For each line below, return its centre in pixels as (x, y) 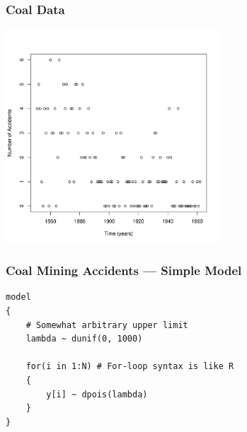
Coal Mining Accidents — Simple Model (124, 270)
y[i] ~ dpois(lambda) (97, 394)
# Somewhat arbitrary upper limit (107, 325)
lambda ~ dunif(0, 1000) (84, 339)
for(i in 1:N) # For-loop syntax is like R (130, 367)
